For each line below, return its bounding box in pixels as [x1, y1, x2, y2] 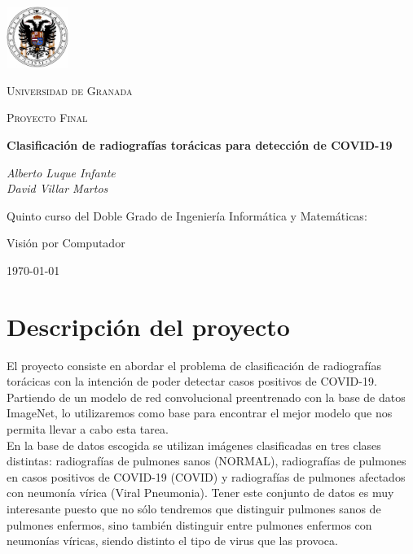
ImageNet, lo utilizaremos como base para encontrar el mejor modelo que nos [7, 404, 393, 421]
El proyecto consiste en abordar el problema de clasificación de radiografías [7, 356, 382, 373]
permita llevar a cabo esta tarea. [7, 421, 169, 438]
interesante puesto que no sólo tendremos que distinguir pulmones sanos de [7, 500, 381, 517]
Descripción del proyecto [7, 309, 290, 342]
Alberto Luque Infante [7, 164, 116, 181]
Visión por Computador [7, 234, 125, 251]
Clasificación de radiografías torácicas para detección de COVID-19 [7, 136, 393, 153]
